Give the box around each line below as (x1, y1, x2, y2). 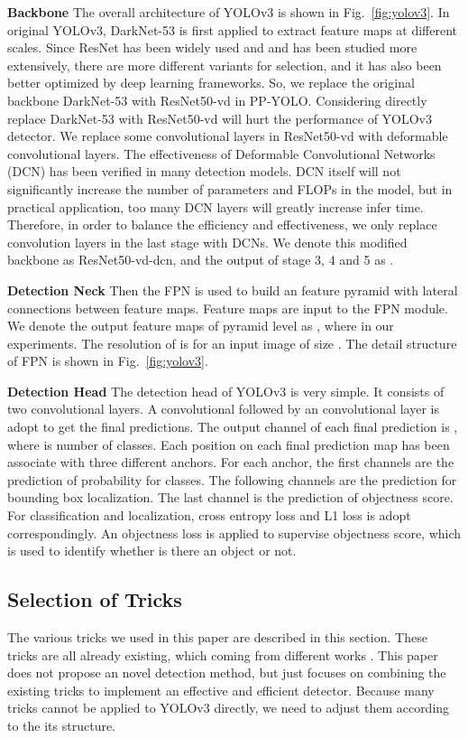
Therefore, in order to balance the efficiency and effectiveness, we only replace (7, 215, 437, 234)
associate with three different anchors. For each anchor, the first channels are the (7, 453, 454, 472)
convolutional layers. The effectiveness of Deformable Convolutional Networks (7, 144, 436, 163)
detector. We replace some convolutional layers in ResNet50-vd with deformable (7, 126, 448, 145)
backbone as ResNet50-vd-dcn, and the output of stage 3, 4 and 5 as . (7, 250, 394, 269)
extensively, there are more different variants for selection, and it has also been (7, 55, 442, 74)
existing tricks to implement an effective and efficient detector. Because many (7, 680, 435, 699)
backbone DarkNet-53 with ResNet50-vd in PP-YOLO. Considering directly (7, 90, 427, 109)
